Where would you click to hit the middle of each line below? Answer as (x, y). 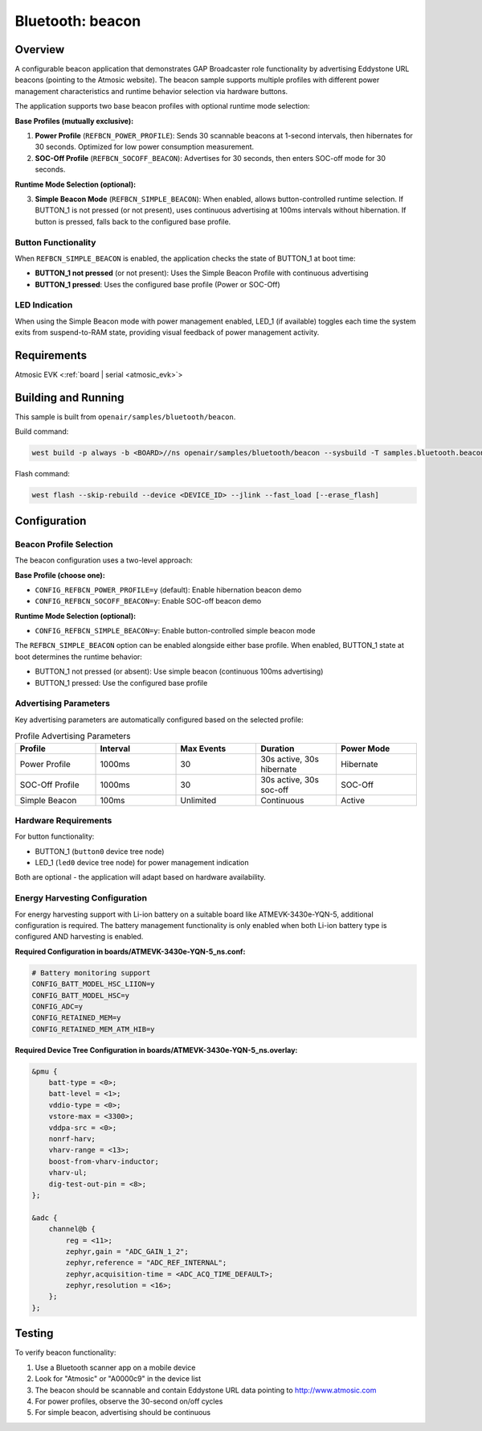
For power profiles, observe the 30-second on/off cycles (129, 1401)
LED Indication (44, 305)
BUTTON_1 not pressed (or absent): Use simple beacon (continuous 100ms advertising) (179, 671)
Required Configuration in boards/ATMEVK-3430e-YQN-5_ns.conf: (130, 951)
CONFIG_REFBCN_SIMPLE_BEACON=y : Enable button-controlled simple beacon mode (175, 631)
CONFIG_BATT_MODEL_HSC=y (81, 995)
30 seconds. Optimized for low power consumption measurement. (145, 147)
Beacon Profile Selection (64, 544)
